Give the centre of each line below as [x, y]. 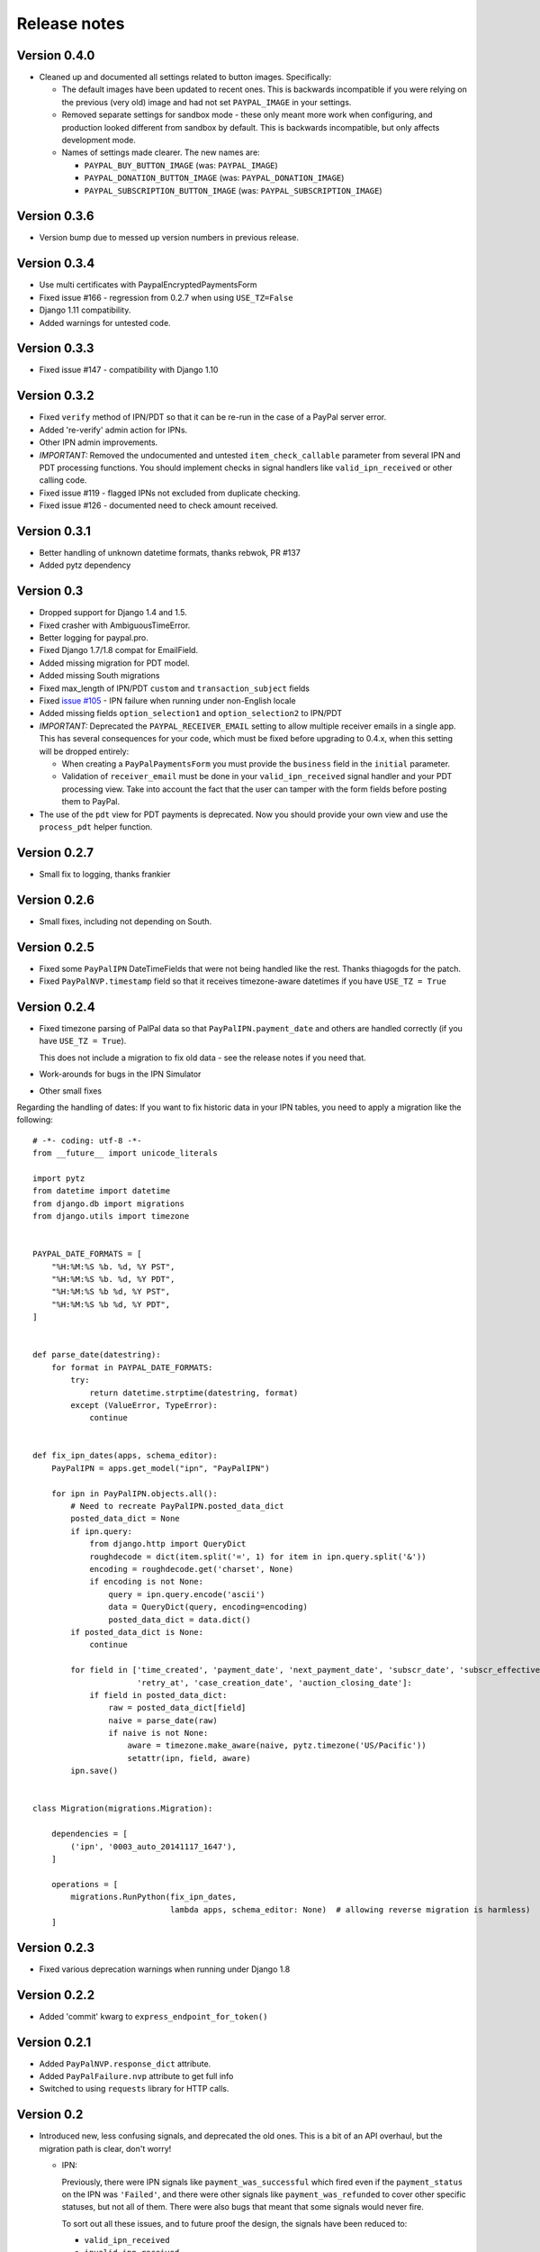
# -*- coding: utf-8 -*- [87, 1140]
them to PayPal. [91, 802]
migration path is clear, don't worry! [105, 2148]
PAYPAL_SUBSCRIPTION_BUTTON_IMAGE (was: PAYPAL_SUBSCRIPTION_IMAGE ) [233, 190]
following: [35, 1120]
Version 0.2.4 [56, 1007]
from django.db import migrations [108, 1203]
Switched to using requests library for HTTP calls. [134, 2089]
